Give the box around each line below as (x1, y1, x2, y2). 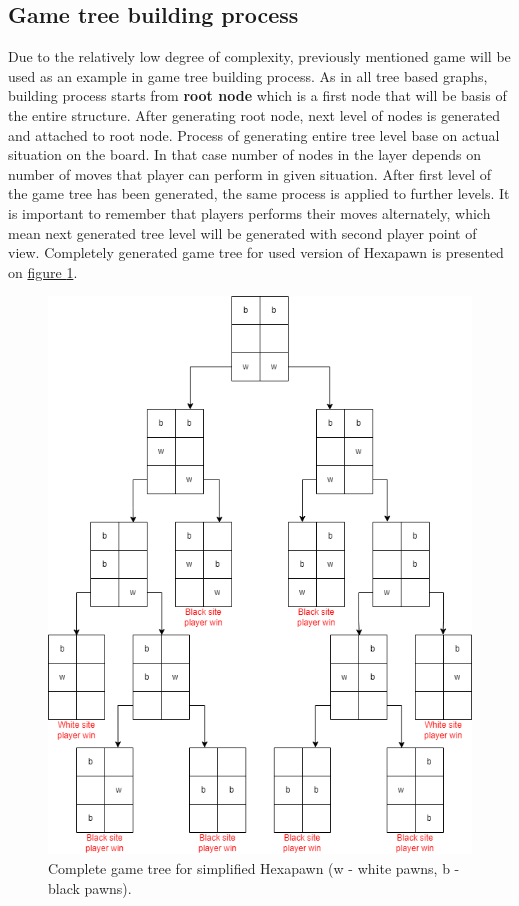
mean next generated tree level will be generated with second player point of (8, 222, 477, 243)
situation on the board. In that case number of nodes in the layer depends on (8, 144, 481, 165)
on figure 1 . (8, 261, 78, 282)
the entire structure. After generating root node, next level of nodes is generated (8, 104, 501, 125)
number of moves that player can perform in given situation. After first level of (8, 163, 492, 184)
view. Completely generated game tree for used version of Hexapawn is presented (8, 242, 504, 263)
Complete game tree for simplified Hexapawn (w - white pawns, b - (48, 857, 460, 878)
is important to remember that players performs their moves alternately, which (8, 202, 491, 223)
